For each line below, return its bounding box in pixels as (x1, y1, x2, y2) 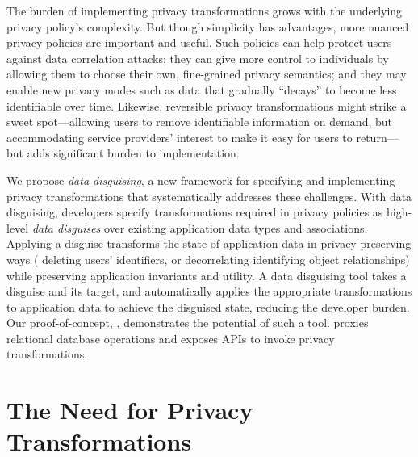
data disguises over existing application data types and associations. (31, 219, 368, 236)
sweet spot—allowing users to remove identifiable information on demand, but (6, 113, 392, 130)
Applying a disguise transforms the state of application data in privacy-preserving (6, 235, 412, 252)
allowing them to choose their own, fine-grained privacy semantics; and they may (6, 65, 407, 82)
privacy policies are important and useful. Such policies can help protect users (6, 34, 392, 51)
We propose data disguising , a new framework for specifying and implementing (6, 171, 395, 188)
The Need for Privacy (6, 393, 253, 426)
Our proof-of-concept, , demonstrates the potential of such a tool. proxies (6, 314, 369, 331)
